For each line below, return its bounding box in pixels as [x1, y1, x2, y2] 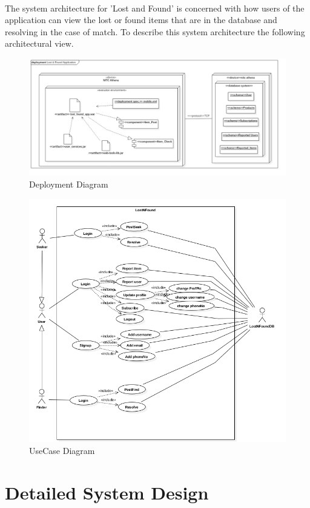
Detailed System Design [5, 479, 209, 504]
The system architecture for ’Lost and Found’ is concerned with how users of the [5, 1, 305, 14]
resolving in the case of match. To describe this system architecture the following [5, 25, 305, 38]
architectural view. [5, 37, 74, 50]
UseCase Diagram [29, 444, 95, 456]
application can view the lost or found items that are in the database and [5, 13, 277, 26]
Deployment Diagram [29, 178, 108, 191]
